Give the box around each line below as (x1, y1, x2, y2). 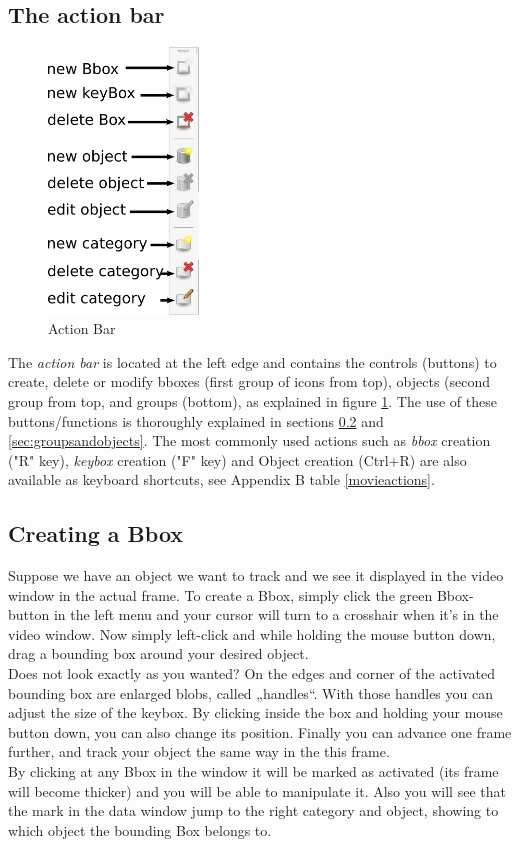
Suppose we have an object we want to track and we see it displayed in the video (8, 565, 504, 586)
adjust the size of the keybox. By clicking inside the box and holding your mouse (8, 702, 503, 723)
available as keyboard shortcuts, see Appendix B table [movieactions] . (8, 469, 435, 490)
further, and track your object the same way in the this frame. (8, 741, 390, 762)
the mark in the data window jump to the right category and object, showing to (8, 800, 499, 821)
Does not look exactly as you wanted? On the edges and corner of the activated (8, 663, 495, 684)
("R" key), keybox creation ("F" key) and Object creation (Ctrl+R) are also (8, 449, 467, 470)
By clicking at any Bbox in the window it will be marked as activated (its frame (8, 761, 499, 782)
